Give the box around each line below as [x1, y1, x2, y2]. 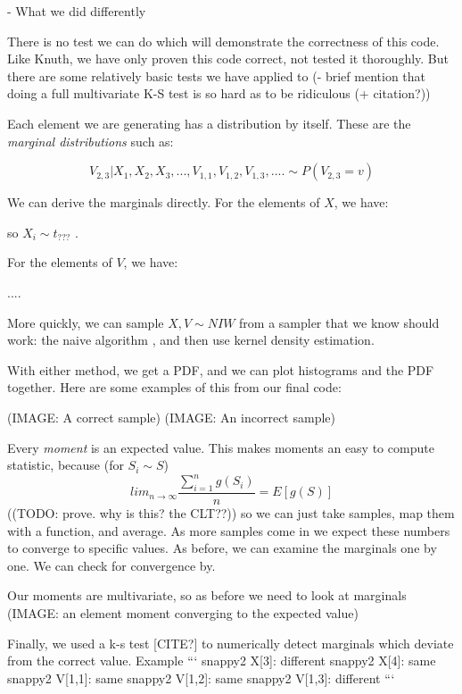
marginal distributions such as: [7, 131, 174, 150]
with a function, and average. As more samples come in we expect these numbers [7, 521, 450, 539]
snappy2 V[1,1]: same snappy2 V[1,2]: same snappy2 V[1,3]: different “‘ [7, 668, 395, 687]
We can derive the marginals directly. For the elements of [7, 193, 320, 212]
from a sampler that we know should [239, 313, 440, 331]
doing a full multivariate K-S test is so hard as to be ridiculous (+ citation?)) [7, 84, 431, 103]
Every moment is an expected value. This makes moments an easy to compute [7, 438, 434, 456]
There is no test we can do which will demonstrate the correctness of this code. [7, 31, 440, 50]
